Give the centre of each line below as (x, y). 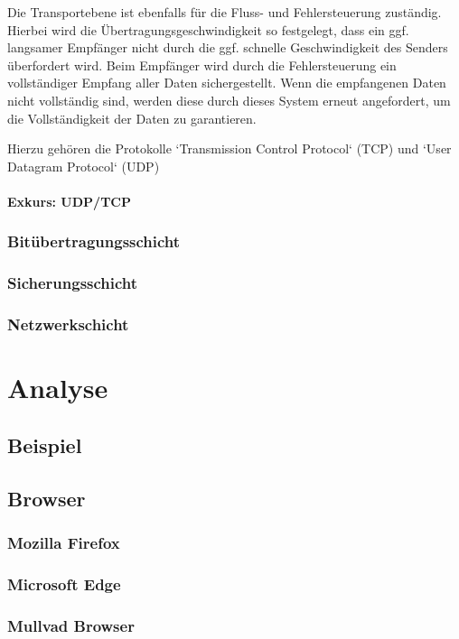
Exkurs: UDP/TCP (69, 201)
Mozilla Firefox (64, 542)
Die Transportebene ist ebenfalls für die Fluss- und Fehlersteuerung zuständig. (225, 12)
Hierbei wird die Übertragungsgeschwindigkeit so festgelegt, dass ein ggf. (208, 29)
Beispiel (45, 445)
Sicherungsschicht (73, 283)
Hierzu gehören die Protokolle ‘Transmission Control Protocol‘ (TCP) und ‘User (229, 148)
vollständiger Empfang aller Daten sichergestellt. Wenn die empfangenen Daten (227, 83)
